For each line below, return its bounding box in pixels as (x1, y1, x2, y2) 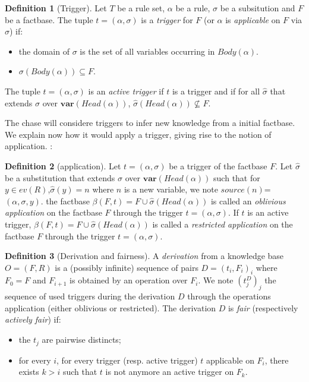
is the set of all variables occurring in (80, 45, 215, 57)
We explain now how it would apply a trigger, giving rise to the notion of (5, 128, 272, 140)
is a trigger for (141, 13, 193, 26)
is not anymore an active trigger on (105, 365, 234, 378)
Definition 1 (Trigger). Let (5, 2, 107, 14)
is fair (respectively (228, 301, 298, 314)
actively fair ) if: (5, 313, 61, 326)
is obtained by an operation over (70, 274, 188, 286)
